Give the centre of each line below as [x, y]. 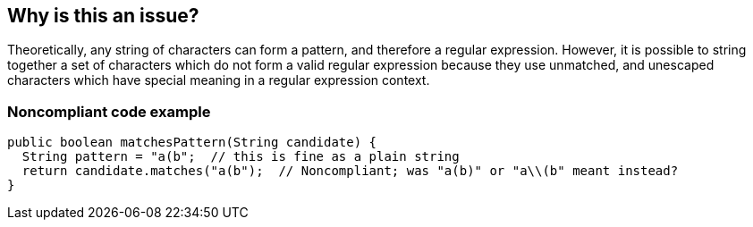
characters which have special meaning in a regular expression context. [219, 80]
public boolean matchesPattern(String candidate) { [192, 143]
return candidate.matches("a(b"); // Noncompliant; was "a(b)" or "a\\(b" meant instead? [350, 171]
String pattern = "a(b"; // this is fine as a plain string [241, 157]
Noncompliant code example [109, 111]
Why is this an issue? [103, 16]
